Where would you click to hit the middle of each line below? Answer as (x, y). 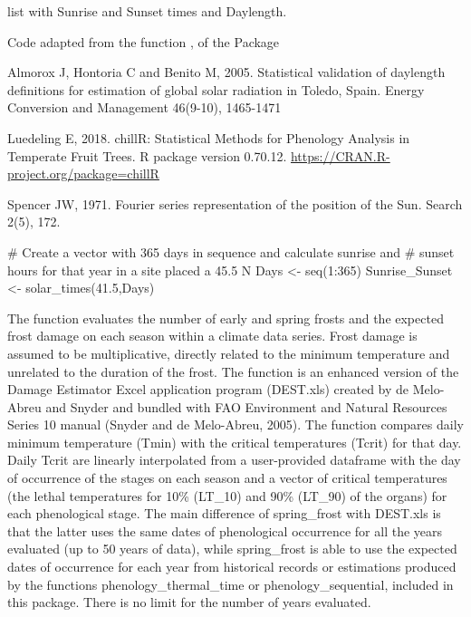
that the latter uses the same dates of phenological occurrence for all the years (225, 530)
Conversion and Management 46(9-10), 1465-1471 (144, 107)
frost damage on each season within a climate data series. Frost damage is (212, 336)
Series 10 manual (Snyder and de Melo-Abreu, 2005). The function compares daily (235, 424)
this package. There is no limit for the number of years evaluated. (189, 602)
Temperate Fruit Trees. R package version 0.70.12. (147, 155)
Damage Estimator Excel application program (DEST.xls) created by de (208, 389)
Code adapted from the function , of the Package (144, 41)
